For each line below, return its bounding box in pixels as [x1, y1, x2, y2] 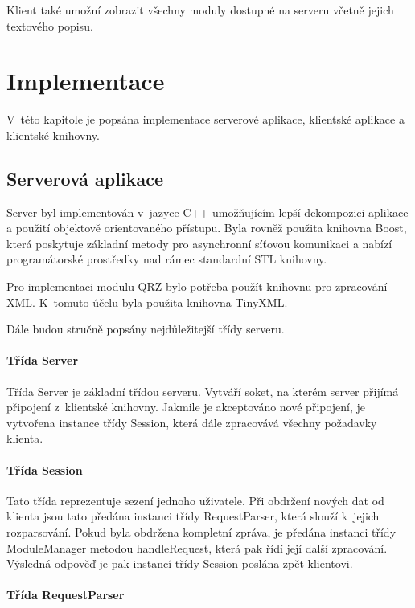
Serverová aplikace [6, 165, 163, 190]
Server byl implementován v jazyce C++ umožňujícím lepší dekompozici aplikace [6, 203, 409, 220]
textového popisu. [6, 17, 93, 34]
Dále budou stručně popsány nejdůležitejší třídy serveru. [6, 320, 285, 337]
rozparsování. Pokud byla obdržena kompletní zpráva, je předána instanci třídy [6, 524, 397, 541]
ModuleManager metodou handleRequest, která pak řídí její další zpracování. [6, 539, 388, 556]
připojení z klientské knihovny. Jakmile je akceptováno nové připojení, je [6, 398, 366, 415]
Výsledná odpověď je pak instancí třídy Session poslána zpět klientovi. [6, 555, 353, 572]
